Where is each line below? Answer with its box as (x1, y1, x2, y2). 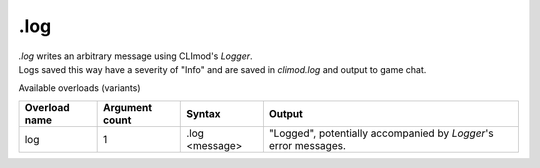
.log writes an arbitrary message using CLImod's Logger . (18, 50, 254, 62)
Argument (103, 100, 153, 114)
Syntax (186, 106, 221, 120)
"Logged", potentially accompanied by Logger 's (268, 126, 494, 140)
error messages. (268, 138, 347, 152)
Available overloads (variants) (18, 82, 141, 94)
